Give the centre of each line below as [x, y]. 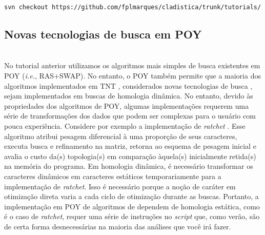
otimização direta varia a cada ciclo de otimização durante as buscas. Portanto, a [131, 196]
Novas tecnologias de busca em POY [103, 34]
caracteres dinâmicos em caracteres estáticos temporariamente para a [113, 176]
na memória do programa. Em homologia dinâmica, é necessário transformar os [129, 166]
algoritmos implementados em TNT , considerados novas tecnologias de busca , [128, 85]
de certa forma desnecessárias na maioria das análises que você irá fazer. [118, 226]
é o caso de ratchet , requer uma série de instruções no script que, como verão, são [132, 216]
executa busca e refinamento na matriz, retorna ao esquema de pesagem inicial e [130, 146]
